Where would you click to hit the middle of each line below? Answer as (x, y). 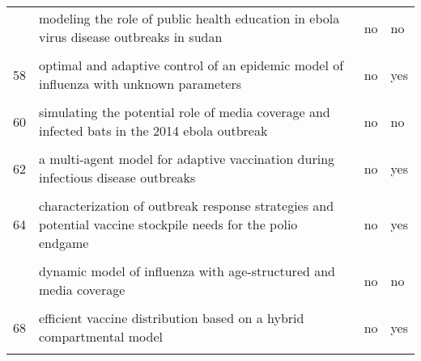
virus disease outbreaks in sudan (131, 37)
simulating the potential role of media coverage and (185, 112)
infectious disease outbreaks (117, 177)
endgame (64, 243)
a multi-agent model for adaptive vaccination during (187, 159)
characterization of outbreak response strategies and (187, 206)
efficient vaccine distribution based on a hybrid (172, 318)
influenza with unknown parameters (140, 84)
